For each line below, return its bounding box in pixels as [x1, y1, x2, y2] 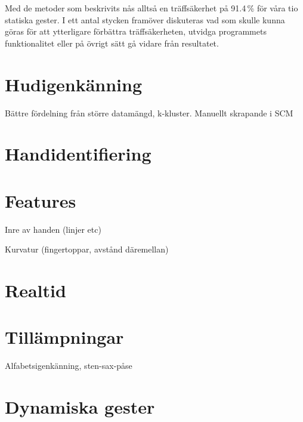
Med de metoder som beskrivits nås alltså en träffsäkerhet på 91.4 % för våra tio [5, 2, 298, 14]
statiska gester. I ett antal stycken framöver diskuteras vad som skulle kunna [5, 13, 285, 26]
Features [5, 188, 76, 212]
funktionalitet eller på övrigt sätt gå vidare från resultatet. [5, 36, 219, 49]
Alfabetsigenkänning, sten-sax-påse [5, 359, 132, 372]
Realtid [5, 278, 66, 302]
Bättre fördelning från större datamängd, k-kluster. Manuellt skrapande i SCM [5, 106, 293, 119]
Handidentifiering [5, 141, 151, 166]
